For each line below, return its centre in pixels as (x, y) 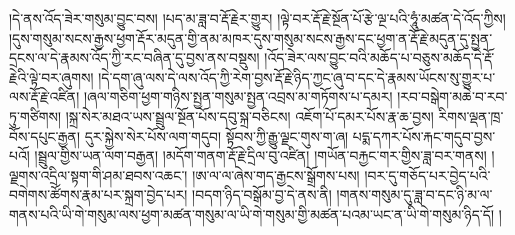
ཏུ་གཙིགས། (35, 115)
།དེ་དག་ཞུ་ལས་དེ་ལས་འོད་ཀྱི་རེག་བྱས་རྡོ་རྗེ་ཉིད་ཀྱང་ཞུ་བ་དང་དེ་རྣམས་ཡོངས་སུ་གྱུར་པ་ (297, 76)
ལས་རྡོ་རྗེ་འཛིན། (44, 96)
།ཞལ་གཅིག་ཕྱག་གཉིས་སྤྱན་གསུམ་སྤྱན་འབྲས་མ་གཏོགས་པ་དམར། (238, 96)
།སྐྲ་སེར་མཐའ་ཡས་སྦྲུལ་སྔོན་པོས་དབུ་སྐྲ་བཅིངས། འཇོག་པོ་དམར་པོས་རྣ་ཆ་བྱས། (249, 115)
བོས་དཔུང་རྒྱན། (45, 135)
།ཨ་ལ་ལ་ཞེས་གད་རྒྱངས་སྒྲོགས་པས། (276, 174)
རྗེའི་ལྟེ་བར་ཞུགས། (51, 76)
